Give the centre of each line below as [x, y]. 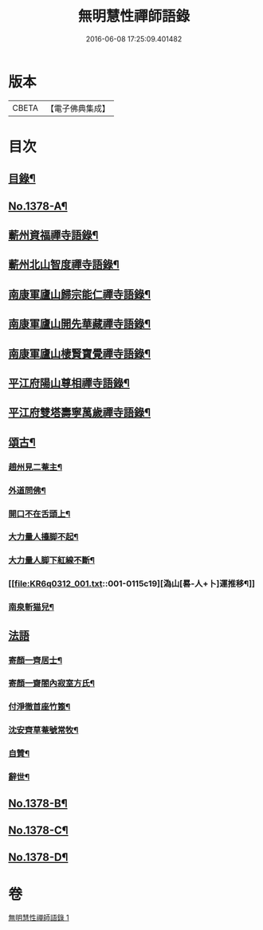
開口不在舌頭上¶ [39, 513]
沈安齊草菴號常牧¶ [43, 730]
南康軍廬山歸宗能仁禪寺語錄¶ [80, 294]
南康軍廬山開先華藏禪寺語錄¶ [80, 324]
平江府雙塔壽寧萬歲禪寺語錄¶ [80, 412]
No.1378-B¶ [38, 803]
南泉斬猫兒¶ [31, 607]
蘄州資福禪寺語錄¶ [53, 235]
